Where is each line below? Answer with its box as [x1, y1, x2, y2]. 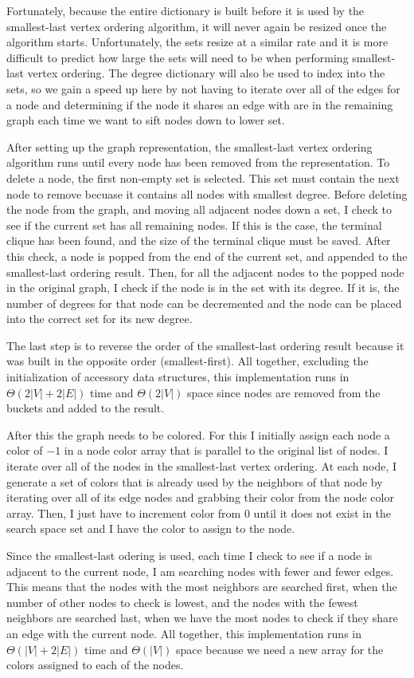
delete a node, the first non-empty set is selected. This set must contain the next [6, 169, 400, 186]
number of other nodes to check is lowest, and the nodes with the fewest [6, 593, 358, 610]
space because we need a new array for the [175, 641, 384, 657]
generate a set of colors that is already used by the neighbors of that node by [6, 473, 383, 490]
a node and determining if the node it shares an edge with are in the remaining [6, 96, 393, 112]
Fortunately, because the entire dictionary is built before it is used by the [6, 2, 365, 18]
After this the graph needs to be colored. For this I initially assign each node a [6, 426, 390, 443]
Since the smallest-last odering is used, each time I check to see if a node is [6, 547, 373, 563]
